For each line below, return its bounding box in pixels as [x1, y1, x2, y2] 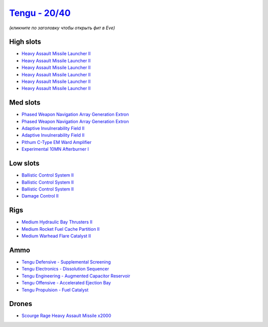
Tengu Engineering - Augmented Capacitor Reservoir [21, 273, 131, 279]
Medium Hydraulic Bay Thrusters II [21, 219, 93, 225]
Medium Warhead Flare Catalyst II [21, 233, 91, 239]
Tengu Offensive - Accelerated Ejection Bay [21, 280, 111, 286]
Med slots [9, 98, 41, 107]
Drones [9, 300, 32, 308]
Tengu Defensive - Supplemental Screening [21, 259, 111, 265]
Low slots [9, 159, 40, 168]
